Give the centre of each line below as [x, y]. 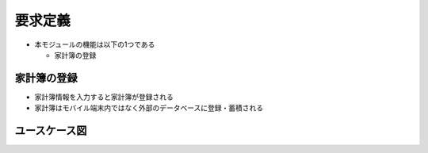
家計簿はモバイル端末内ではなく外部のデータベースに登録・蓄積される [149, 108]
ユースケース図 [51, 131]
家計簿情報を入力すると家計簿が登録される [104, 97]
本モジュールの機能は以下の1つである [95, 44]
